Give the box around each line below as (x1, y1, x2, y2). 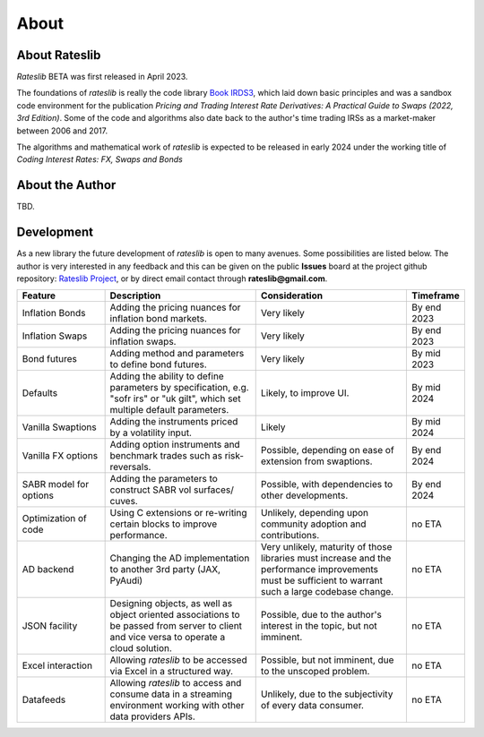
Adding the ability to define (109, 370, 224, 382)
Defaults (22, 387, 58, 399)
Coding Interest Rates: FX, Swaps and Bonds (16, 154, 183, 165)
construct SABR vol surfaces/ (109, 484, 235, 496)
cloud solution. (109, 642, 172, 655)
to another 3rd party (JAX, (109, 563, 221, 576)
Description (109, 289, 161, 302)
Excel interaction (22, 659, 93, 672)
